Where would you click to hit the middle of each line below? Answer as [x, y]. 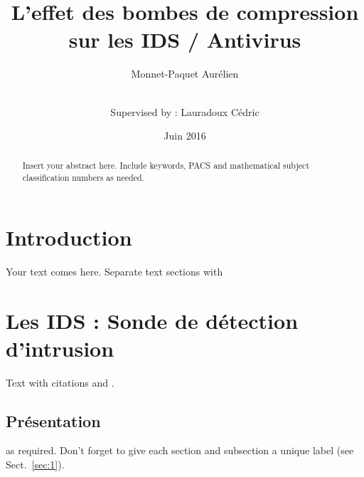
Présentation [53, 420]
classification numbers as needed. [83, 178]
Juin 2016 [185, 136]
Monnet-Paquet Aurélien [185, 74]
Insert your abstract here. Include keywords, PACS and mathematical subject [166, 166]
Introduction [69, 237]
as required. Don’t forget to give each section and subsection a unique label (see [180, 450]
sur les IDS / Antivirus [185, 40]
